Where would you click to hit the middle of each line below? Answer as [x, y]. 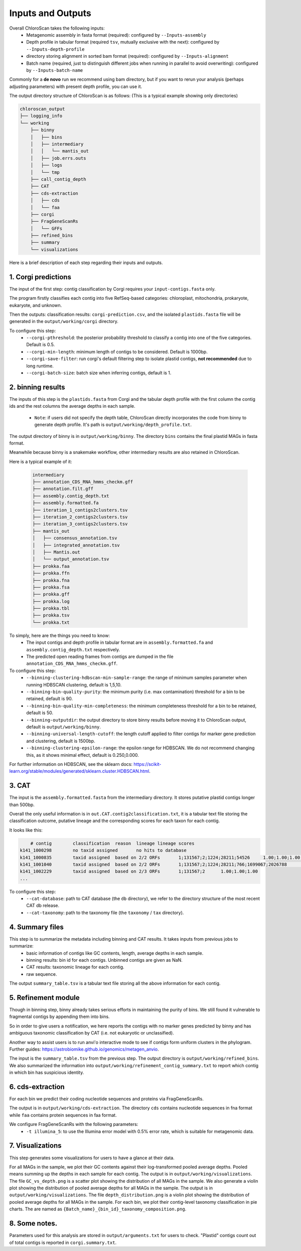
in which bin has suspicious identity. [47, 1073]
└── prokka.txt [51, 622]
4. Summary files [36, 927]
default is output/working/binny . [64, 727]
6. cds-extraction [37, 1087]
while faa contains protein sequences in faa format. [63, 1115]
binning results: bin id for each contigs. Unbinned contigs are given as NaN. [104, 960]
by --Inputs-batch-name [55, 70]
